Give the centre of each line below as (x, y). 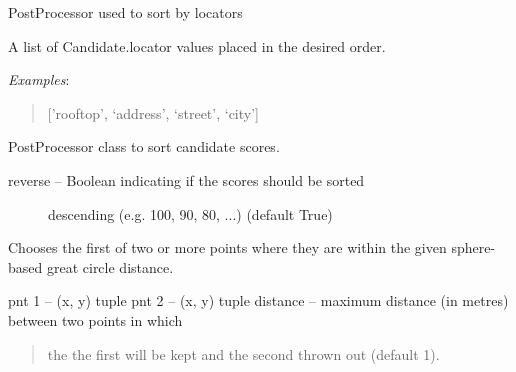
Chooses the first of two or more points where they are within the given (227, 247)
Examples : (39, 79)
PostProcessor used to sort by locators (125, 12)
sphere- (473, 247)
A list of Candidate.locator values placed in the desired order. (197, 45)
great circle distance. (110, 266)
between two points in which (95, 319)
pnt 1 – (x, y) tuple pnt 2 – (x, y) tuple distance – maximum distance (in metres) (258, 300)
